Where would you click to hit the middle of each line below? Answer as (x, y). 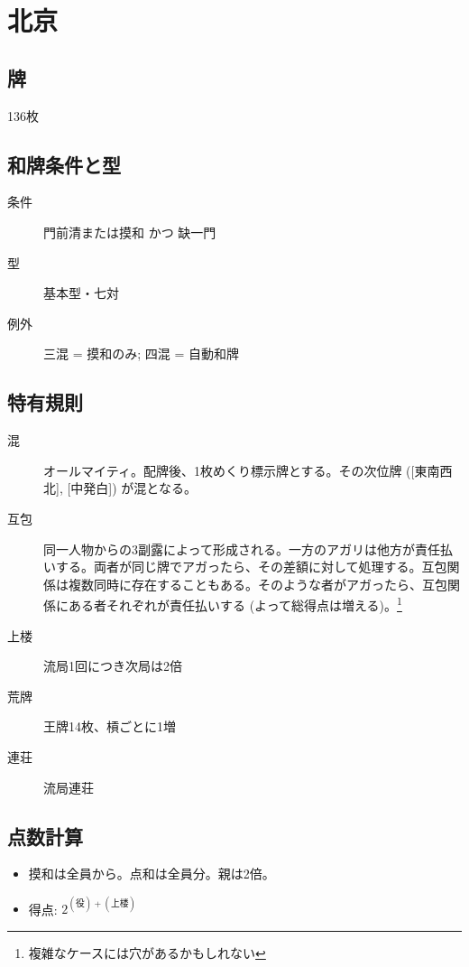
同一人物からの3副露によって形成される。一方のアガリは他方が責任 (242, 549)
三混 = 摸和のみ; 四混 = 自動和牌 (141, 353)
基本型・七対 (81, 293)
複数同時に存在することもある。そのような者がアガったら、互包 (257, 584)
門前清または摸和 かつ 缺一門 (130, 232)
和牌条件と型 (64, 164)
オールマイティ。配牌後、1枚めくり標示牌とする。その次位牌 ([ (229, 470)
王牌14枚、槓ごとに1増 (110, 726)
